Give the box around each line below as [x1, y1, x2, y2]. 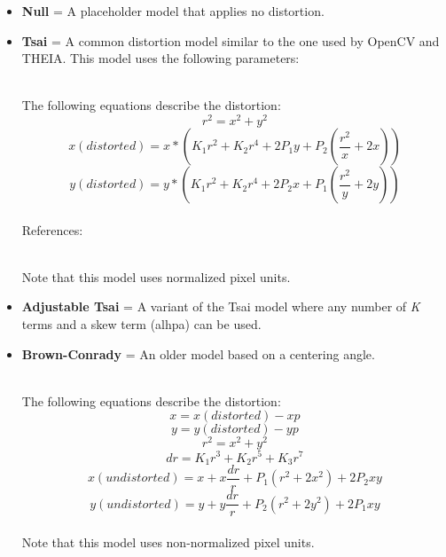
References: [21, 220, 83, 239]
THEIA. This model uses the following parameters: [21, 49, 300, 67]
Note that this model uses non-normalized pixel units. [21, 532, 315, 551]
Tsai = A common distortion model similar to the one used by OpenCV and [21, 31, 440, 50]
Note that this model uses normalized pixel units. [21, 267, 291, 286]
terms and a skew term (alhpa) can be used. [21, 315, 262, 333]
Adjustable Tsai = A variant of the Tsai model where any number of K [21, 297, 420, 316]
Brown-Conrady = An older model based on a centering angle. [21, 344, 375, 363]
